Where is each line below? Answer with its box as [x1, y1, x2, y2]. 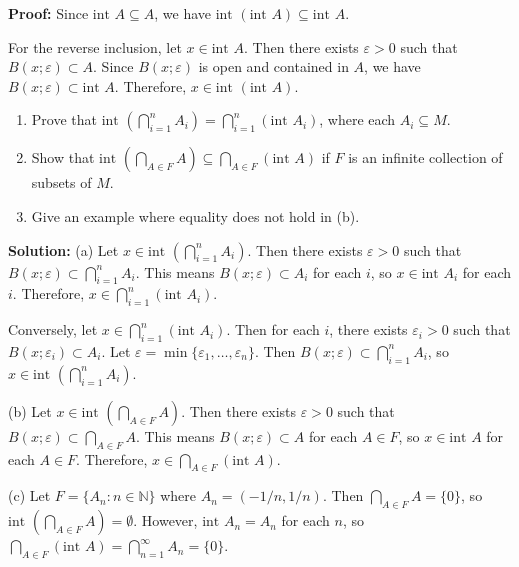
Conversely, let [8, 319, 98, 340]
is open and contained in [198, 56, 349, 77]
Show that [31, 147, 95, 168]
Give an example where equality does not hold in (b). [31, 205, 360, 226]
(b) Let [8, 400, 52, 421]
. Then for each [226, 319, 320, 340]
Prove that [31, 109, 97, 130]
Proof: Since [8, 3, 89, 23]
